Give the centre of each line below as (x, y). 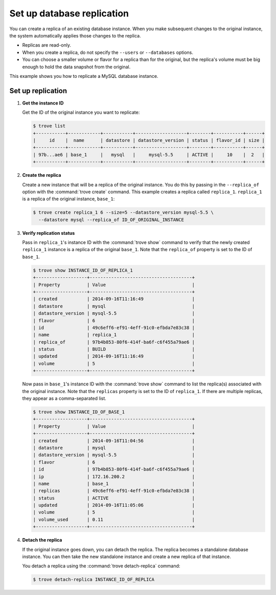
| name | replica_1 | (114, 335)
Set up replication (38, 90)
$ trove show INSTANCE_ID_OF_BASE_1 (79, 412)
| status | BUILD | (114, 349)
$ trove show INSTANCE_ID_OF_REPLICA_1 (83, 270)
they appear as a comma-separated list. (64, 398)
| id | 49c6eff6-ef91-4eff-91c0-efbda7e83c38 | (114, 327)
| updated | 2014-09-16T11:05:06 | (114, 505)
